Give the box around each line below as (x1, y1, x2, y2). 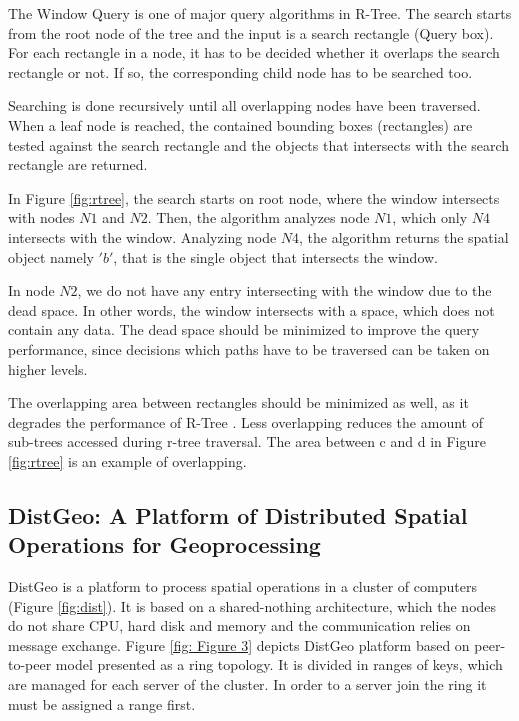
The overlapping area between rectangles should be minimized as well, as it (8, 392, 469, 413)
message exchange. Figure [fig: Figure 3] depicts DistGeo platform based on (8, 634, 470, 655)
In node (8, 280, 55, 301)
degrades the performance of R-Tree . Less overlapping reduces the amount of (8, 411, 483, 432)
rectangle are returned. (8, 154, 148, 175)
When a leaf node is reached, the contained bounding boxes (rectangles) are (8, 114, 473, 135)
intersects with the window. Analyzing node (8, 226, 277, 247)
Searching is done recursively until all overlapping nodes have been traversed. (8, 95, 481, 116)
